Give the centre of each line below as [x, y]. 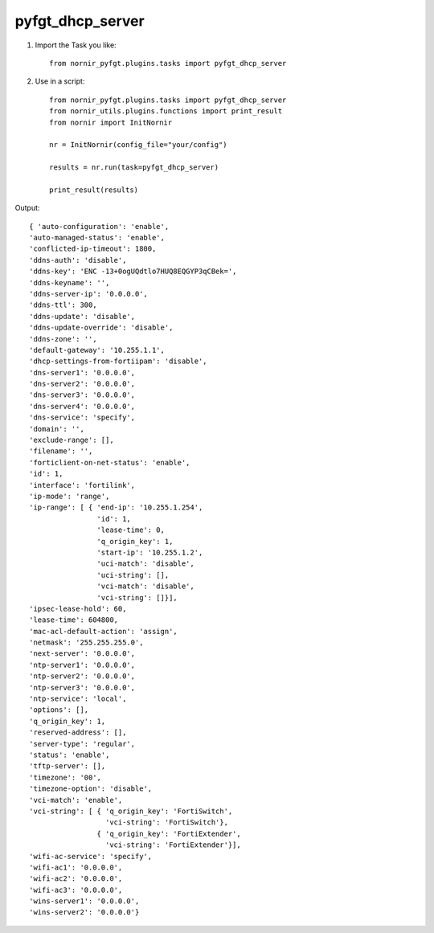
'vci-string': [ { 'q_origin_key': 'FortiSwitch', [131, 811]
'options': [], [59, 710]
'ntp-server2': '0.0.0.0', [82, 676]
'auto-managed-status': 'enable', [97, 238]
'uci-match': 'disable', [145, 564]
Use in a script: [60, 81]
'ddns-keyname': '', [70, 282]
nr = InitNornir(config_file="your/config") [139, 145]
